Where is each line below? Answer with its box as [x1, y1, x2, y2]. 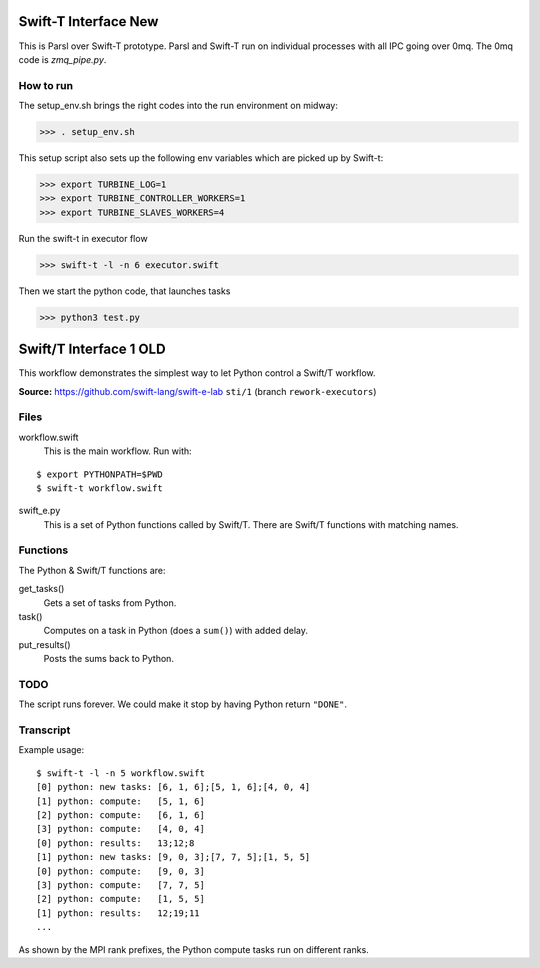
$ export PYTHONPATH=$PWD [36, 468, 164, 480]
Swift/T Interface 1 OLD [18, 341, 166, 358]
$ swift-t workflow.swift [36, 482, 164, 494]
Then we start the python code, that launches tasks [18, 285, 231, 297]
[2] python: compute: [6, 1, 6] [36, 810, 205, 821]
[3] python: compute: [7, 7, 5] [36, 879, 205, 890]
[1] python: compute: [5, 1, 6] [36, 795, 205, 807]
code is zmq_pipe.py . [18, 53, 107, 65]
